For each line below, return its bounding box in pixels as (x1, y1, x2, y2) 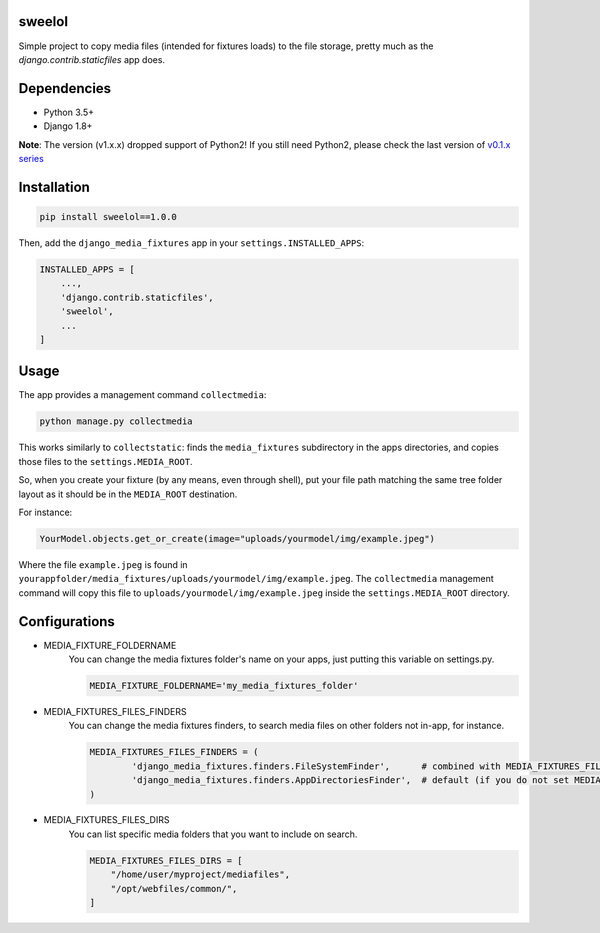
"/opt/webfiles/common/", (110, 883, 238, 894)
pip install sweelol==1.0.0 (39, 211, 177, 222)
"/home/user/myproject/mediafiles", (110, 869, 290, 880)
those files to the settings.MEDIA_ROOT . (18, 455, 194, 467)
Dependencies (18, 80, 112, 97)
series (18, 152, 44, 164)
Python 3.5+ (43, 106, 95, 118)
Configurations (18, 613, 115, 630)
